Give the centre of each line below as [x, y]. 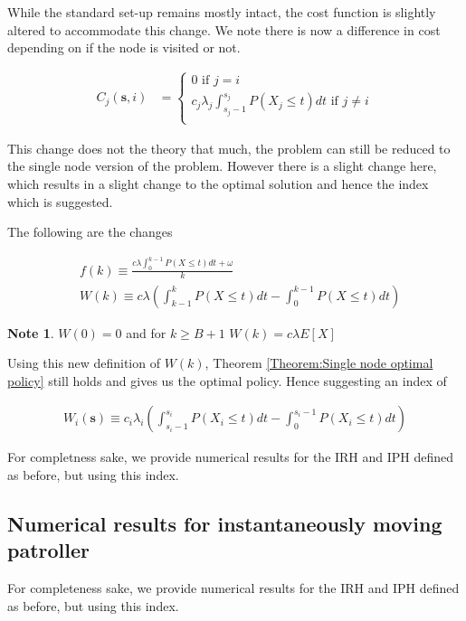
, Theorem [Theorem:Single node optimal [319, 363]
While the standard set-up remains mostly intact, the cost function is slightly [222, 12]
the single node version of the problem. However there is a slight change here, [222, 166]
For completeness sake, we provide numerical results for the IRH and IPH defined [233, 588]
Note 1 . [31, 332]
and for [146, 332]
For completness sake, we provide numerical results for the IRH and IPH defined [231, 457]
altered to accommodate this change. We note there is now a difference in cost [224, 29]
